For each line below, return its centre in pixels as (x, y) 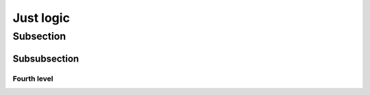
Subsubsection (46, 58)
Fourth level (33, 79)
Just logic (41, 18)
